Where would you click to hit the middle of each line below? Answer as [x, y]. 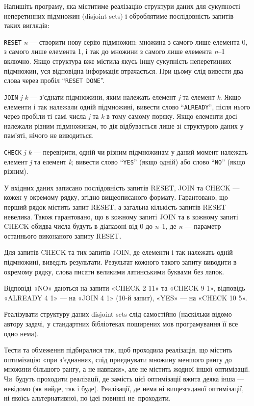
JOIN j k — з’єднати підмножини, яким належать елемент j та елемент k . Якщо [123, 96]
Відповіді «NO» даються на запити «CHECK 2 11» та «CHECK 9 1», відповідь [125, 288]
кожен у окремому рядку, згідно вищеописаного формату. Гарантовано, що [116, 197]
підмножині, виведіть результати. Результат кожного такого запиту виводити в [120, 262]
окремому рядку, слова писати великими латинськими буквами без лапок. [114, 271]
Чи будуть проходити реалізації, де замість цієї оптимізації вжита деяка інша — [124, 378]
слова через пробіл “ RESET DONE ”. [54, 80]
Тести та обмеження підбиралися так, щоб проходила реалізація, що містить [118, 350]
